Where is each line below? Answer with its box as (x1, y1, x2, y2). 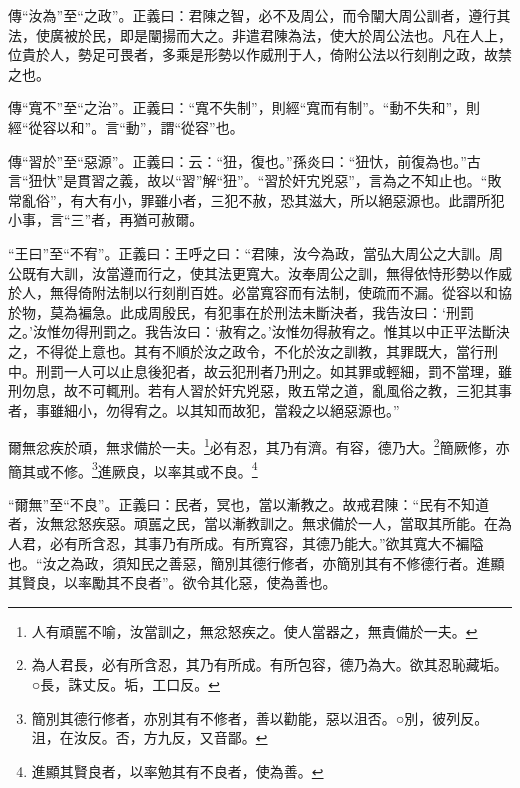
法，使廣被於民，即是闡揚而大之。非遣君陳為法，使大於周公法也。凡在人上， (8, 24, 512, 45)
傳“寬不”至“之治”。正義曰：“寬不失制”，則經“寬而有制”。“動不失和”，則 (8, 97, 481, 118)
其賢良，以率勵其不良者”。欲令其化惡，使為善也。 (8, 572, 337, 593)
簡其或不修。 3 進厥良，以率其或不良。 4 (8, 457, 258, 481)
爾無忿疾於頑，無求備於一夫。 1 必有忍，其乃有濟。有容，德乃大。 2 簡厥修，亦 (8, 434, 510, 457)
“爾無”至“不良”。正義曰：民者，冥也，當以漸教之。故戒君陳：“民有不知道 (8, 493, 490, 514)
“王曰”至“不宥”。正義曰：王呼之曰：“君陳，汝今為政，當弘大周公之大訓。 (8, 242, 490, 263)
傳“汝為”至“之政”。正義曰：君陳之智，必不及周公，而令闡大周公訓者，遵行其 (8, 5, 511, 25)
